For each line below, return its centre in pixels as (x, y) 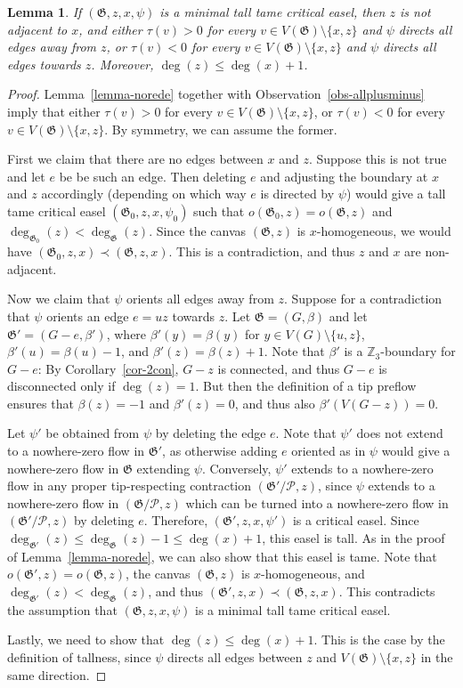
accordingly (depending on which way (144, 194)
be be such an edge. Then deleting (153, 176)
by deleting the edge (211, 433)
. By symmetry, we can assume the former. (221, 129)
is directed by (297, 194)
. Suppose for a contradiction (363, 299)
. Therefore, (176, 520)
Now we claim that (59, 299)
